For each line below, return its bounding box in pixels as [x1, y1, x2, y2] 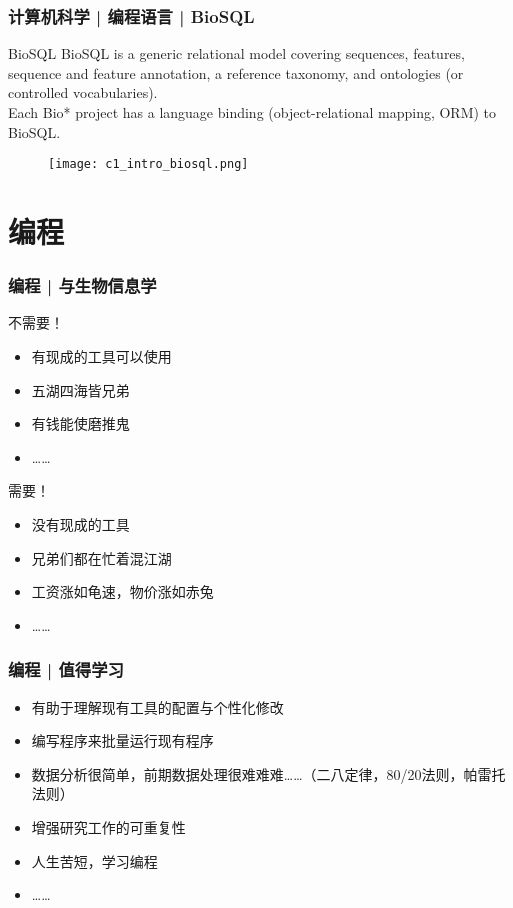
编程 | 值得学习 [8, 657, 124, 682]
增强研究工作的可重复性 [31, 816, 186, 837]
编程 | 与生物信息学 [8, 273, 157, 298]
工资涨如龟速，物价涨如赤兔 [31, 581, 214, 602]
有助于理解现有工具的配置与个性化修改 [31, 696, 284, 717]
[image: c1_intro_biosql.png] [48, 157, 249, 172]
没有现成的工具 [31, 514, 130, 534]
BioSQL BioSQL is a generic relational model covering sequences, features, [8, 43, 465, 64]
